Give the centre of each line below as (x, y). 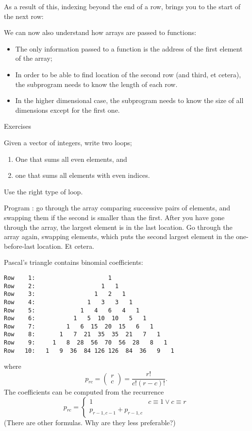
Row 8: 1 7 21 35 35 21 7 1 (82, 335)
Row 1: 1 (58, 278)
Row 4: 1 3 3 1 (68, 302)
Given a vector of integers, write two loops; (68, 142)
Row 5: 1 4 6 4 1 (72, 310)
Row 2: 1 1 (61, 286)
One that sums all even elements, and (71, 159)
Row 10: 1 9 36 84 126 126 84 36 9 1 (89, 351)
